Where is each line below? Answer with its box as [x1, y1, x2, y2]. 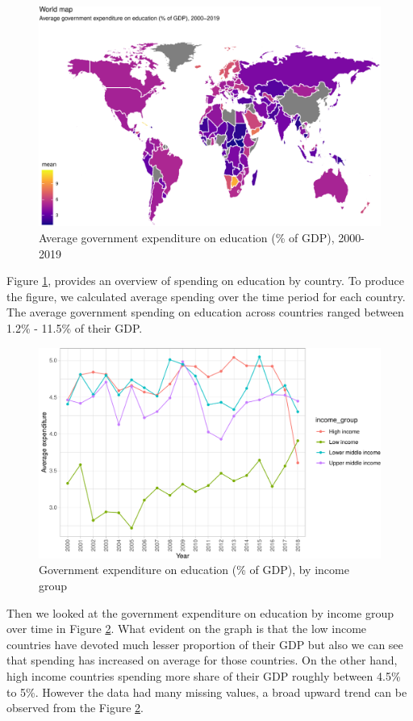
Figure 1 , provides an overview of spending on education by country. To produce [6, 272, 404, 289]
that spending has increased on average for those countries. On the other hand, [6, 652, 398, 669]
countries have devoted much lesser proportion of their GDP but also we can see [6, 635, 403, 652]
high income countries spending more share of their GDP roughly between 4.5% [6, 668, 401, 685]
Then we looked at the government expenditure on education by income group [6, 604, 394, 621]
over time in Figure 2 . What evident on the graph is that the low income [6, 620, 367, 637]
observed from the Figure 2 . [6, 699, 144, 716]
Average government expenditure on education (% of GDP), [39, 229, 335, 246]
